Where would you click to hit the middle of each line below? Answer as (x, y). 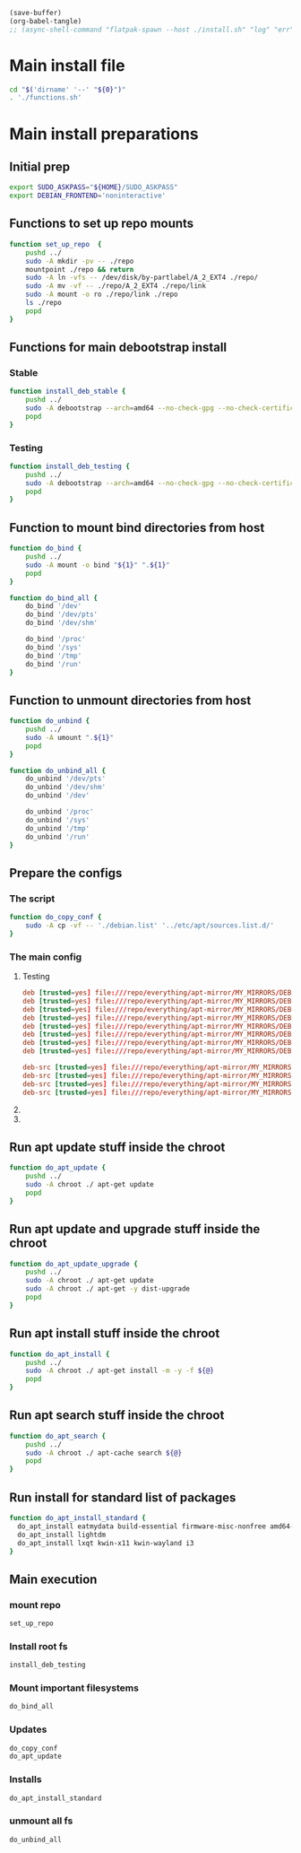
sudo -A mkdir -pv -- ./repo (80, 261)
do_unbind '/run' (58, 837)
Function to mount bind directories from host (137, 528)
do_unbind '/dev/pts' (65, 779)
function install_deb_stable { (68, 391)
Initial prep (39, 166)
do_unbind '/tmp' (58, 828)
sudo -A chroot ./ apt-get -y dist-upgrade (108, 1289)
